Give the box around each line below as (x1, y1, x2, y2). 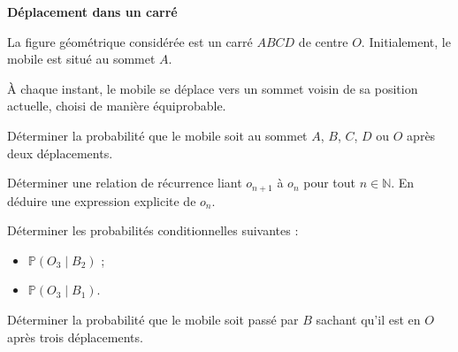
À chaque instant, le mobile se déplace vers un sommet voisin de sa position (7, 79, 418, 97)
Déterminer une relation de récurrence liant (7, 173, 242, 192)
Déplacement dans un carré (7, 3, 178, 20)
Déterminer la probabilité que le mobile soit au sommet (7, 126, 308, 144)
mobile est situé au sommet (7, 50, 156, 68)
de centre (298, 32, 348, 50)
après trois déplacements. (7, 327, 143, 346)
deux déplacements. (7, 143, 113, 162)
